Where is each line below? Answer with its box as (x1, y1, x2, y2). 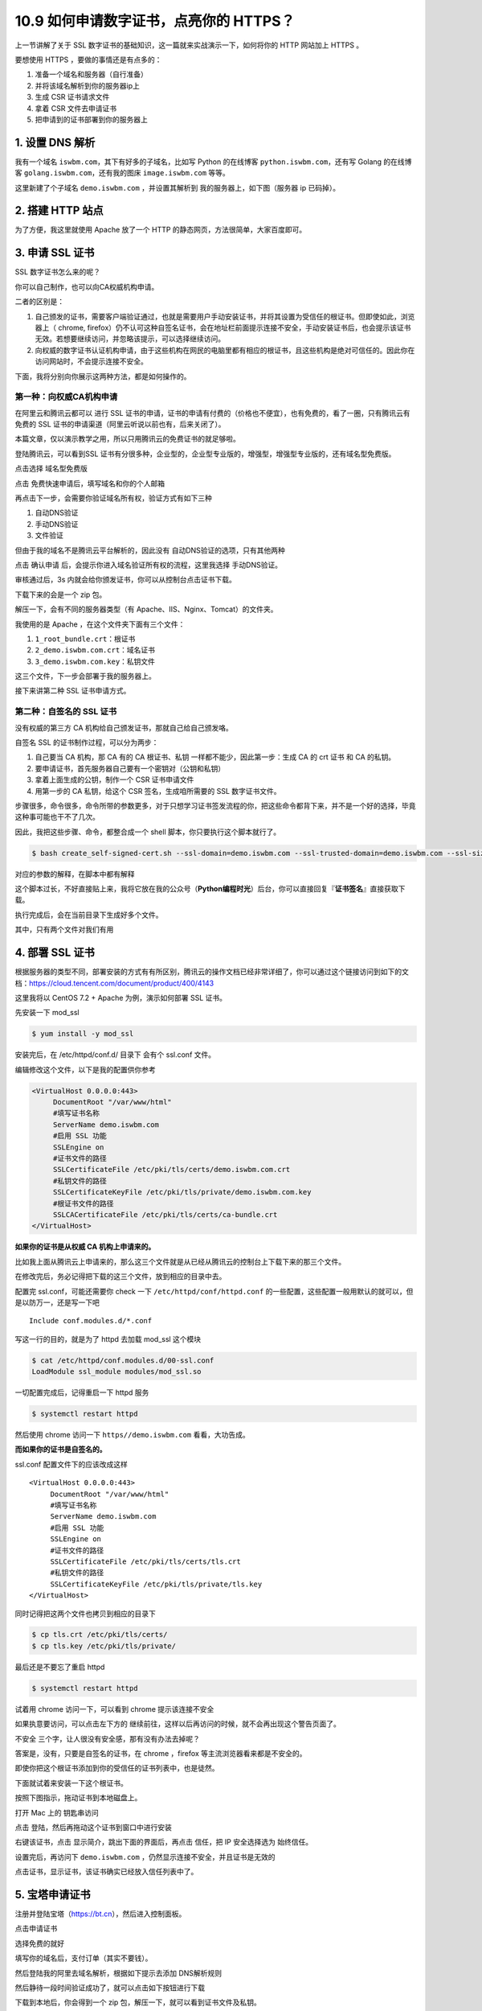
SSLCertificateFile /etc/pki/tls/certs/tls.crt (50, 1557, 241, 1566)
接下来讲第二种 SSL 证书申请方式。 (14, 686, 131, 696)
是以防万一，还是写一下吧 (14, 1297, 100, 1307)
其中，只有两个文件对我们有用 (14, 925, 114, 935)
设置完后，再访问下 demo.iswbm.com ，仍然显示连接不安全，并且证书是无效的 (14, 1852, 276, 1861)
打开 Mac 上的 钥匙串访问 (14, 1807, 100, 1817)
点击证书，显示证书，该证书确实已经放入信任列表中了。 (14, 1867, 198, 1877)
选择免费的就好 (14, 1939, 64, 1948)
